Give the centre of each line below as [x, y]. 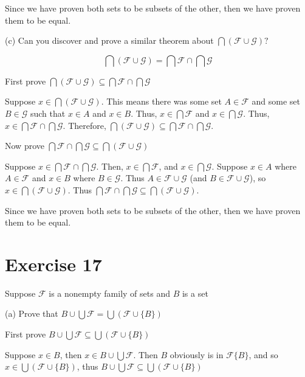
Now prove [25, 146]
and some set [276, 101]
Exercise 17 [53, 264]
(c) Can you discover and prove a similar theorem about [109, 40]
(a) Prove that [32, 313]
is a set [195, 293]
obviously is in [197, 354]
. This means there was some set [161, 101]
